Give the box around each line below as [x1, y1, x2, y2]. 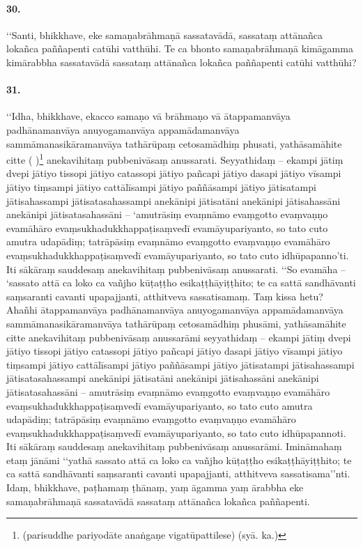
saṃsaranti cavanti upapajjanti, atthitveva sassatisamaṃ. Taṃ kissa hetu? [6, 288, 323, 303]
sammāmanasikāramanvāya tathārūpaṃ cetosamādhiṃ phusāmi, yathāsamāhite [6, 316, 346, 330]
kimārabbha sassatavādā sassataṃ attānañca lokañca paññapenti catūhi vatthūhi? [6, 54, 357, 69]
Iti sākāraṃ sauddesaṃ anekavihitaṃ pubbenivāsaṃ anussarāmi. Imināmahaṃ [6, 439, 342, 454]
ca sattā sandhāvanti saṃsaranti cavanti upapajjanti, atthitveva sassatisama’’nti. [6, 466, 350, 481]
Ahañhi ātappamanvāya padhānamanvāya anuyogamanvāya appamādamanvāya [6, 302, 343, 317]
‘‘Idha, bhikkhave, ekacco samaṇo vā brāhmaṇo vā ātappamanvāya [6, 109, 291, 123]
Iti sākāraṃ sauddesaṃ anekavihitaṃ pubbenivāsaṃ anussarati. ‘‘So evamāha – [6, 261, 346, 276]
